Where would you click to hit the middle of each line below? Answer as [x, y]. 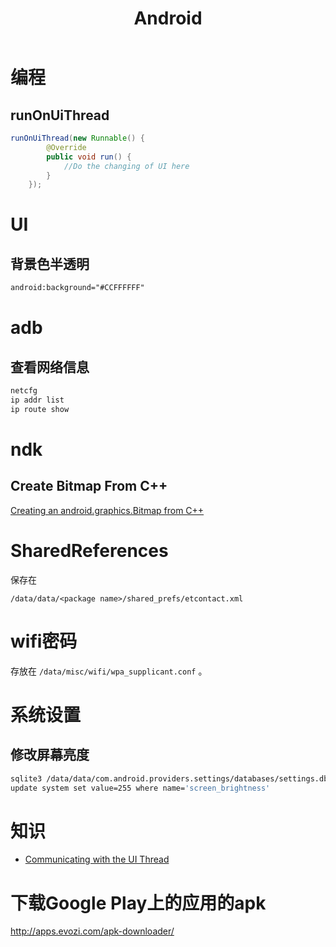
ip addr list [37, 400]
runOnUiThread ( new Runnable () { [77, 138]
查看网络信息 [50, 367]
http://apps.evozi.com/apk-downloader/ [92, 931]
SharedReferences [89, 550]
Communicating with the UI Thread [97, 859]
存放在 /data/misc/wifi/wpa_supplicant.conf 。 [109, 671]
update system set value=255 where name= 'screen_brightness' [140, 788]
